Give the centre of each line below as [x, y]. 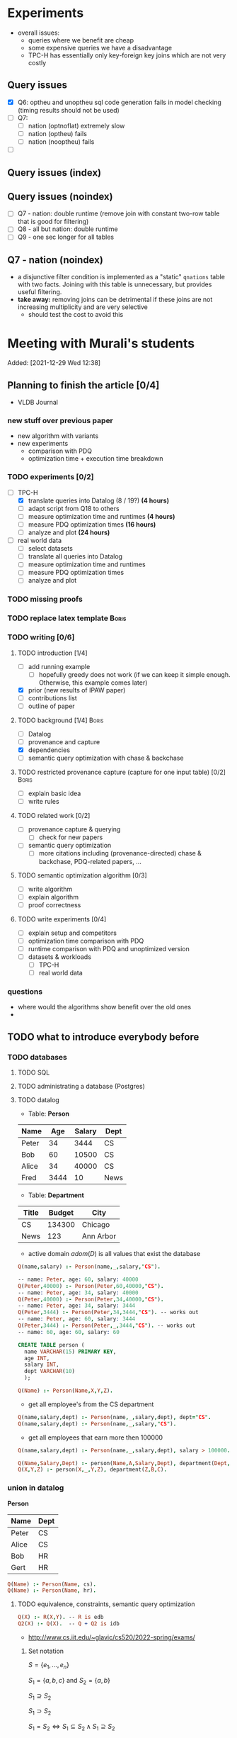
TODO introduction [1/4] [52, 653]
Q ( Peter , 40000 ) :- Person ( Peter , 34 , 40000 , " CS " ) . [91, 1299]
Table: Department [56, 1195]
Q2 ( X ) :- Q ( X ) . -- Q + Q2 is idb [69, 1624]
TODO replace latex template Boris [67, 618]
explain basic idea [54, 794]
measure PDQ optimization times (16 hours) [92, 524]
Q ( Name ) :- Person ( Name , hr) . [52, 1591]
